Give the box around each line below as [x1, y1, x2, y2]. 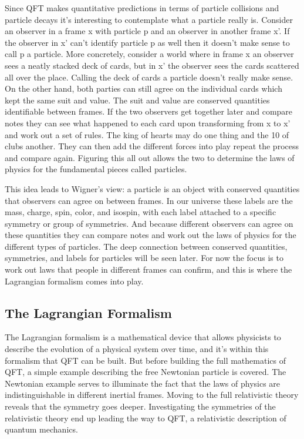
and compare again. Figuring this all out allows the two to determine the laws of [5, 151, 295, 163]
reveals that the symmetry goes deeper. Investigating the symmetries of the [5, 400, 276, 413]
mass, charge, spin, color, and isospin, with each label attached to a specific [5, 206, 276, 218]
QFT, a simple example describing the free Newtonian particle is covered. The [5, 366, 286, 378]
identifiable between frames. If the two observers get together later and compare [5, 105, 293, 118]
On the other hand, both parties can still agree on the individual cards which [5, 82, 282, 95]
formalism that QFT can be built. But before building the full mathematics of [5, 354, 286, 366]
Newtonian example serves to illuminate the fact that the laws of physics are [5, 377, 281, 389]
